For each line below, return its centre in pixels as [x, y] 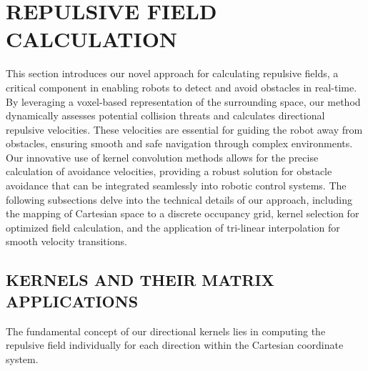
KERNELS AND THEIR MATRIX [140, 280]
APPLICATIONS [72, 301]
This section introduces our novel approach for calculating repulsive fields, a [172, 73]
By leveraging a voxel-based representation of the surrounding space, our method [183, 101]
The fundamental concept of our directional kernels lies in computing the [166, 331]
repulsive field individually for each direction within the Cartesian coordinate [175, 345]
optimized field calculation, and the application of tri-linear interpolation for [173, 227]
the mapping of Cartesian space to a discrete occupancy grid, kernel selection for [183, 213]
